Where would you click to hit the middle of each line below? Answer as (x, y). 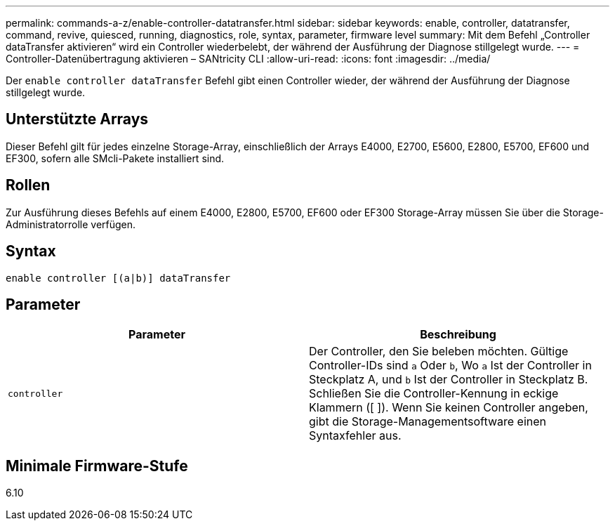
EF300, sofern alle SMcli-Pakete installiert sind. (115, 158)
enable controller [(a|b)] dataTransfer (118, 278)
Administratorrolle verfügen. (71, 224)
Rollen (28, 185)
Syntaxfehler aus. (355, 436)
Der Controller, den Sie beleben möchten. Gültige (439, 351)
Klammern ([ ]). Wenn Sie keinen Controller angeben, (449, 408)
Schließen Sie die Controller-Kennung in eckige (434, 394)
